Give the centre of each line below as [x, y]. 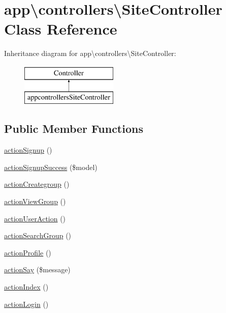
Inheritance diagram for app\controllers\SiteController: [90, 53]
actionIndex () [26, 287]
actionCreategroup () [37, 184]
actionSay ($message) [37, 269]
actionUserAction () [35, 218]
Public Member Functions [74, 129]
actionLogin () [26, 304]
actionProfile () [28, 252]
